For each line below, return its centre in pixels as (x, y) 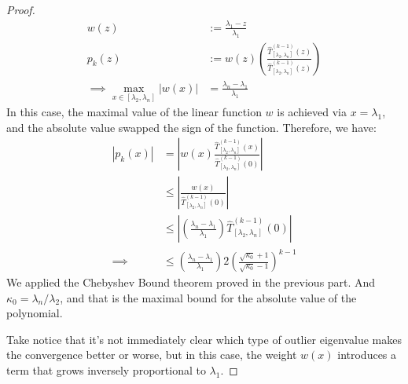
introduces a (367, 355)
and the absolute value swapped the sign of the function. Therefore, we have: (191, 127)
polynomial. (35, 313)
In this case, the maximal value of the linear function (134, 112)
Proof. (21, 9)
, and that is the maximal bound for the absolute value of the (208, 297)
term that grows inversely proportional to (106, 370)
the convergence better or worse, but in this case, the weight (152, 355)
